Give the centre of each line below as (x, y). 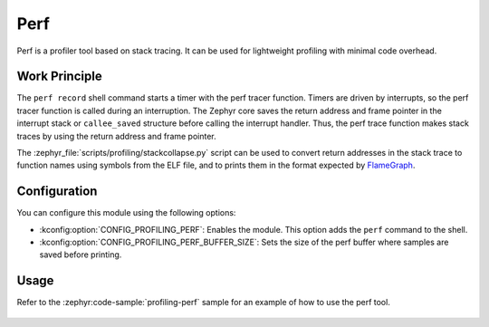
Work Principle (60, 77)
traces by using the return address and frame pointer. (116, 136)
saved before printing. (81, 255)
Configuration (57, 192)
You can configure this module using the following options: (126, 213)
